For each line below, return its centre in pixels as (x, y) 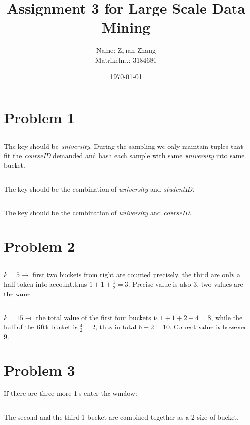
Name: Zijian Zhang (126, 50)
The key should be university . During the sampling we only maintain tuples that (124, 146)
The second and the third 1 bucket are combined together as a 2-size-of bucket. (121, 417)
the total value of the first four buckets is (97, 317)
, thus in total (116, 327)
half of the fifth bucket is (41, 327)
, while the (227, 317)
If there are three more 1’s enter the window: (70, 393)
